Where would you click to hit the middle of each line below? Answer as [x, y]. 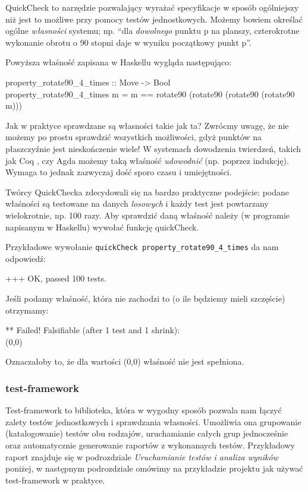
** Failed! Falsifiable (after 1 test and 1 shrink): [93, 330]
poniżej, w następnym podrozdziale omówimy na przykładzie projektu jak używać [154, 468]
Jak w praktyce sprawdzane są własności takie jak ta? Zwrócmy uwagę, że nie [147, 125]
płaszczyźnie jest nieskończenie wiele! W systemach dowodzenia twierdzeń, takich [153, 148]
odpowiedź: [26, 258]
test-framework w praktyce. [55, 480]
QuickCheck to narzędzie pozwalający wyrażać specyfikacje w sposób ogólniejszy [152, 7]
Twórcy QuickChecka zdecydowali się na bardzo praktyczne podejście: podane [147, 192]
